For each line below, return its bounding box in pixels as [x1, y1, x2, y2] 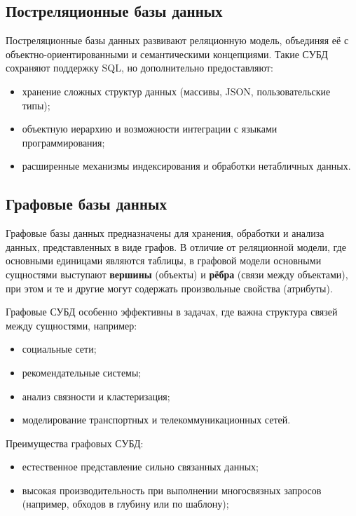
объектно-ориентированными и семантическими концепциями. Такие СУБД [6, 46, 328, 61]
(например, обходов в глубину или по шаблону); [22, 496, 229, 511]
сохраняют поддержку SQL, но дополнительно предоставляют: [6, 60, 273, 75]
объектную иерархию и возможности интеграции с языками [22, 121, 278, 136]
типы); [22, 97, 50, 112]
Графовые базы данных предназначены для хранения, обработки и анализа [6, 226, 324, 240]
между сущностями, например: [6, 318, 137, 332]
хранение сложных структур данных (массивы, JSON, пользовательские [22, 83, 331, 98]
